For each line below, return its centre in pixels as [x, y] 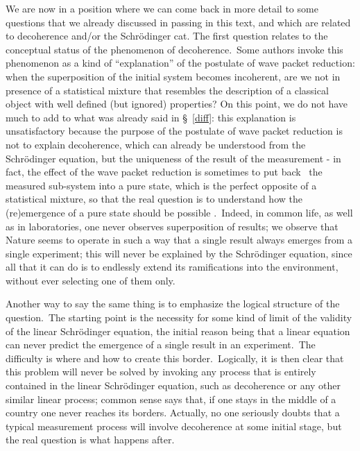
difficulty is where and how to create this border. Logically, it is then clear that [175, 358]
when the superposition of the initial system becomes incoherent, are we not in [173, 76]
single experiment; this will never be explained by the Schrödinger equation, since [179, 253]
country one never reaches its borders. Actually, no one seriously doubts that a [173, 412]
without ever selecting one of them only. [91, 280]
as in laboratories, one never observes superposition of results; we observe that [172, 226]
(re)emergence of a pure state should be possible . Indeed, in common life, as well [179, 212]
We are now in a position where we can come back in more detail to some [162, 8]
